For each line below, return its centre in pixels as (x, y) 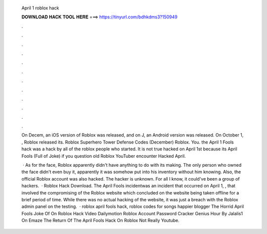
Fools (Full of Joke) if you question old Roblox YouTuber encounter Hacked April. (104, 156)
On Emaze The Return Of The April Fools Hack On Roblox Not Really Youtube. (101, 221)
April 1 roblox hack (40, 8)
